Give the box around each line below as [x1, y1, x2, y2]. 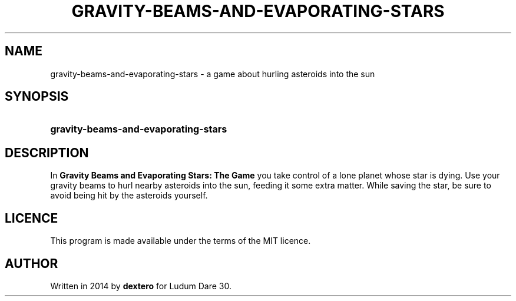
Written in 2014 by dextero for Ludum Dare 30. [50, 280, 231, 291]
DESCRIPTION [5, 145, 89, 160]
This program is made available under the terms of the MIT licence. [50, 236, 311, 246]
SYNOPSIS [5, 89, 69, 104]
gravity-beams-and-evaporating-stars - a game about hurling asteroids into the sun [50, 68, 375, 79]
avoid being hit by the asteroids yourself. [50, 190, 208, 201]
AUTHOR [5, 256, 58, 271]
